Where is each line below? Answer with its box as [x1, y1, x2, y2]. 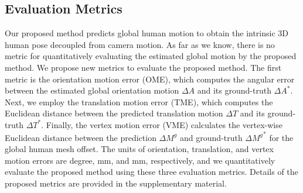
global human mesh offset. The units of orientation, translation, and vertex [5, 143, 274, 155]
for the [269, 131, 294, 143]
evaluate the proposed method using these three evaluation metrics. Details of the [5, 166, 298, 178]
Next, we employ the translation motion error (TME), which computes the [5, 95, 273, 108]
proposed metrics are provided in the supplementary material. [5, 177, 227, 189]
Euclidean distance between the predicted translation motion [5, 107, 223, 119]
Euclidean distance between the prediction [5, 131, 156, 143]
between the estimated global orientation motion [5, 84, 179, 96]
